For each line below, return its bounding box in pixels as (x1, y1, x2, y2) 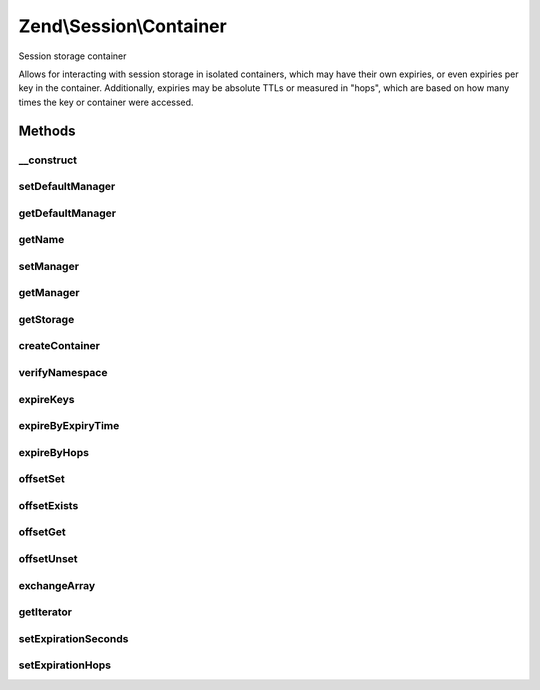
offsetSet (18, 472, 65, 486)
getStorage (18, 312, 75, 326)
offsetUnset (18, 551, 79, 565)
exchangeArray (18, 578, 96, 592)
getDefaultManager (18, 206, 117, 220)
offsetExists (18, 498, 79, 512)
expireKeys (18, 392, 75, 406)
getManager (18, 286, 80, 300)
